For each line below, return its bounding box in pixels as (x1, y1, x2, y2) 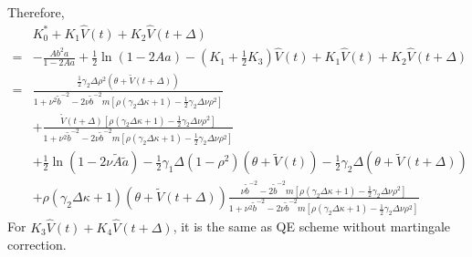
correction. (7, 235, 67, 254)
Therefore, (7, 3, 65, 21)
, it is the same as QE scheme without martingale (173, 217, 451, 236)
